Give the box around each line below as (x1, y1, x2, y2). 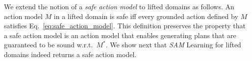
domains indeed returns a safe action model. (4, 49, 137, 59)
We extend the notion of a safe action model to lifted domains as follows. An (4, 1, 234, 11)
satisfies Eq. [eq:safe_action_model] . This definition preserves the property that (4, 20, 246, 31)
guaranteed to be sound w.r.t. (4, 40, 93, 50)
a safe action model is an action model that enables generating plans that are (4, 30, 236, 40)
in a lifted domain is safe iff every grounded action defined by (53, 11, 238, 21)
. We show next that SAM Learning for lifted (105, 40, 241, 50)
